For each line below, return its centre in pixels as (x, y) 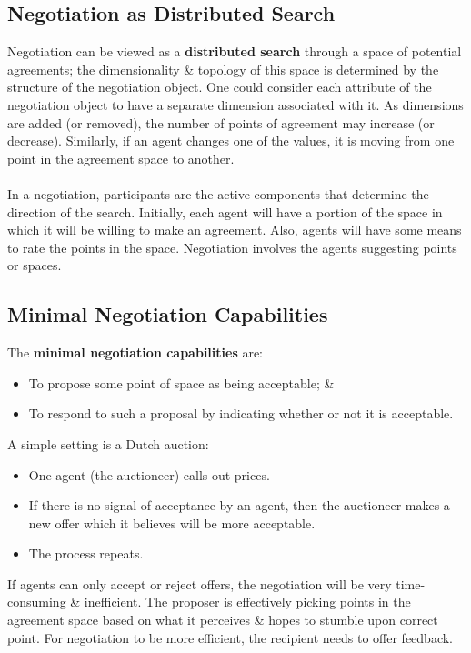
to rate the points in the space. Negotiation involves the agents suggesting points (232, 247)
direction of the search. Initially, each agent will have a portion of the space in (225, 211)
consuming (37, 602)
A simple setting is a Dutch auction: (108, 443)
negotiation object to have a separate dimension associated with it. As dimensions (235, 104)
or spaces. (35, 265)
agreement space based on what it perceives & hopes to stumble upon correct (223, 620)
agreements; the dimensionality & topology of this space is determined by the (223, 69)
